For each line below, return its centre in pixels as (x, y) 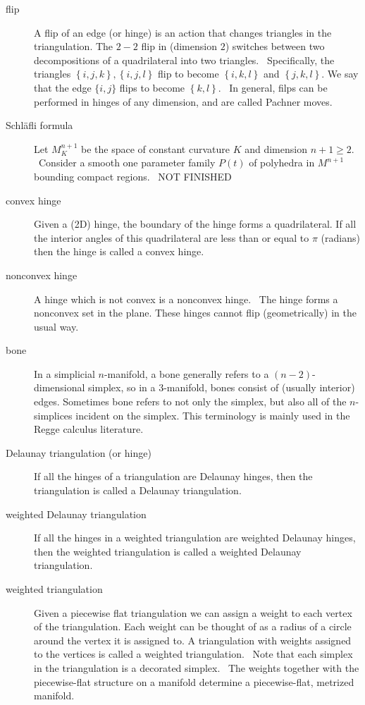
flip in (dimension (179, 46)
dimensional (60, 387)
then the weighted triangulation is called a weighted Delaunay (168, 551)
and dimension (276, 148)
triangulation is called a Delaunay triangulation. (138, 490)
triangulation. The (74, 46)
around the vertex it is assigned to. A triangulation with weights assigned (193, 640)
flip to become (188, 74)
